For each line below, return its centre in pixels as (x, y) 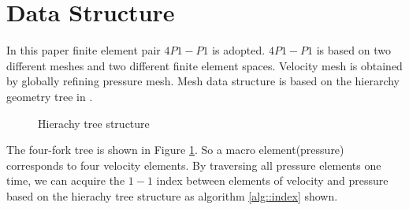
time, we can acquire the (66, 180)
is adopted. (239, 50)
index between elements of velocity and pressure (272, 180)
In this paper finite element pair (84, 50)
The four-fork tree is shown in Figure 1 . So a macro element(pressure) (175, 150)
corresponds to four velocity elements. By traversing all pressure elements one (194, 165)
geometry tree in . (50, 96)
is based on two (353, 50)
